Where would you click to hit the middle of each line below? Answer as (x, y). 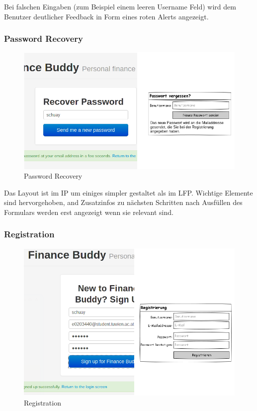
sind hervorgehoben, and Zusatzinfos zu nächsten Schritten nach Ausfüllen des (123, 202)
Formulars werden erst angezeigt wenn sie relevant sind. (89, 212)
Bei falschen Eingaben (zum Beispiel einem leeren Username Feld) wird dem (120, 6)
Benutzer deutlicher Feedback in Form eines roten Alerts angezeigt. (106, 16)
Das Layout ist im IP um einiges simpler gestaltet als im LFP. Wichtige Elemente (128, 192)
